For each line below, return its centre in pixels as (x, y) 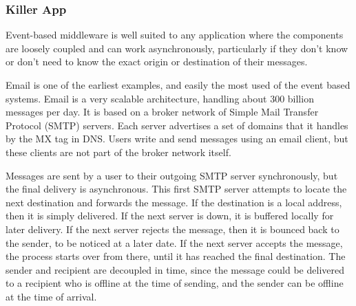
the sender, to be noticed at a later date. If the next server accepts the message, (174, 242)
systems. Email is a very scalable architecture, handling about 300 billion (160, 98)
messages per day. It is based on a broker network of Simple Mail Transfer (162, 112)
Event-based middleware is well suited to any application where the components (175, 35)
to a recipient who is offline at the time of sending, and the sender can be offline (175, 283)
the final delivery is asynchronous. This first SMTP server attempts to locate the (176, 189)
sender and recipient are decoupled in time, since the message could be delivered (175, 269)
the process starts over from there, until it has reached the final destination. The (176, 256)
